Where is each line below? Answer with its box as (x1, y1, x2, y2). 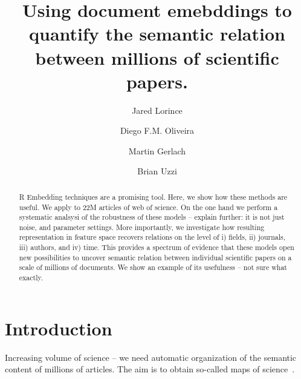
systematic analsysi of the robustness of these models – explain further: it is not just (19, 212, 285, 222)
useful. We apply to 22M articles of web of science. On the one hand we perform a (19, 202, 278, 212)
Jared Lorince (132, 104, 183, 116)
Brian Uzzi (137, 165, 177, 177)
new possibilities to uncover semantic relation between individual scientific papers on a (19, 252, 292, 262)
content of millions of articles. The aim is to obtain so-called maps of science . (5, 363, 295, 375)
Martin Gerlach (128, 144, 186, 157)
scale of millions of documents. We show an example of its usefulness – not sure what (19, 262, 287, 272)
